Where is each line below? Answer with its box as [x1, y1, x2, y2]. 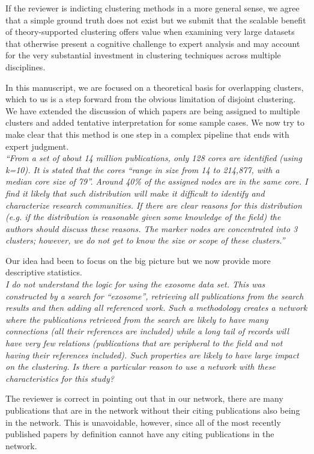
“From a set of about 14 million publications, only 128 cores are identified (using [5, 152, 302, 164]
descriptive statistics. [5, 266, 82, 278]
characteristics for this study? [5, 372, 114, 384]
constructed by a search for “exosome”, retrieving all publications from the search [5, 289, 304, 302]
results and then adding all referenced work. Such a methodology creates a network [5, 301, 307, 314]
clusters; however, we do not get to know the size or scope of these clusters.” [5, 234, 285, 247]
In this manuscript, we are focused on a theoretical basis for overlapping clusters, [5, 81, 304, 93]
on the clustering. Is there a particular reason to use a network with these [5, 360, 276, 373]
